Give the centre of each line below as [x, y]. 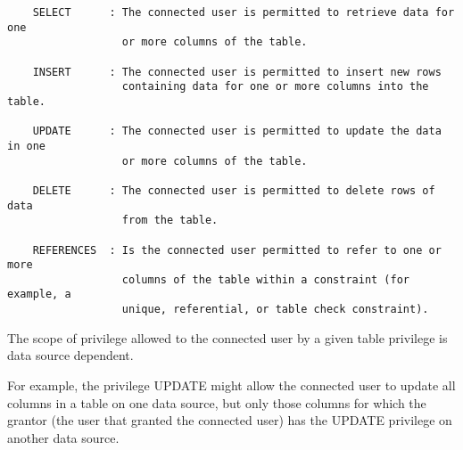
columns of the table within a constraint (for [266, 279]
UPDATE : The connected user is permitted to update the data [237, 131]
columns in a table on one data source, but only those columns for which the [217, 402]
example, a [39, 295]
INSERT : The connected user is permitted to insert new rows [237, 72]
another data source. [63, 437]
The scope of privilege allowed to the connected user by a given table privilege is [227, 337]
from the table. [170, 221]
